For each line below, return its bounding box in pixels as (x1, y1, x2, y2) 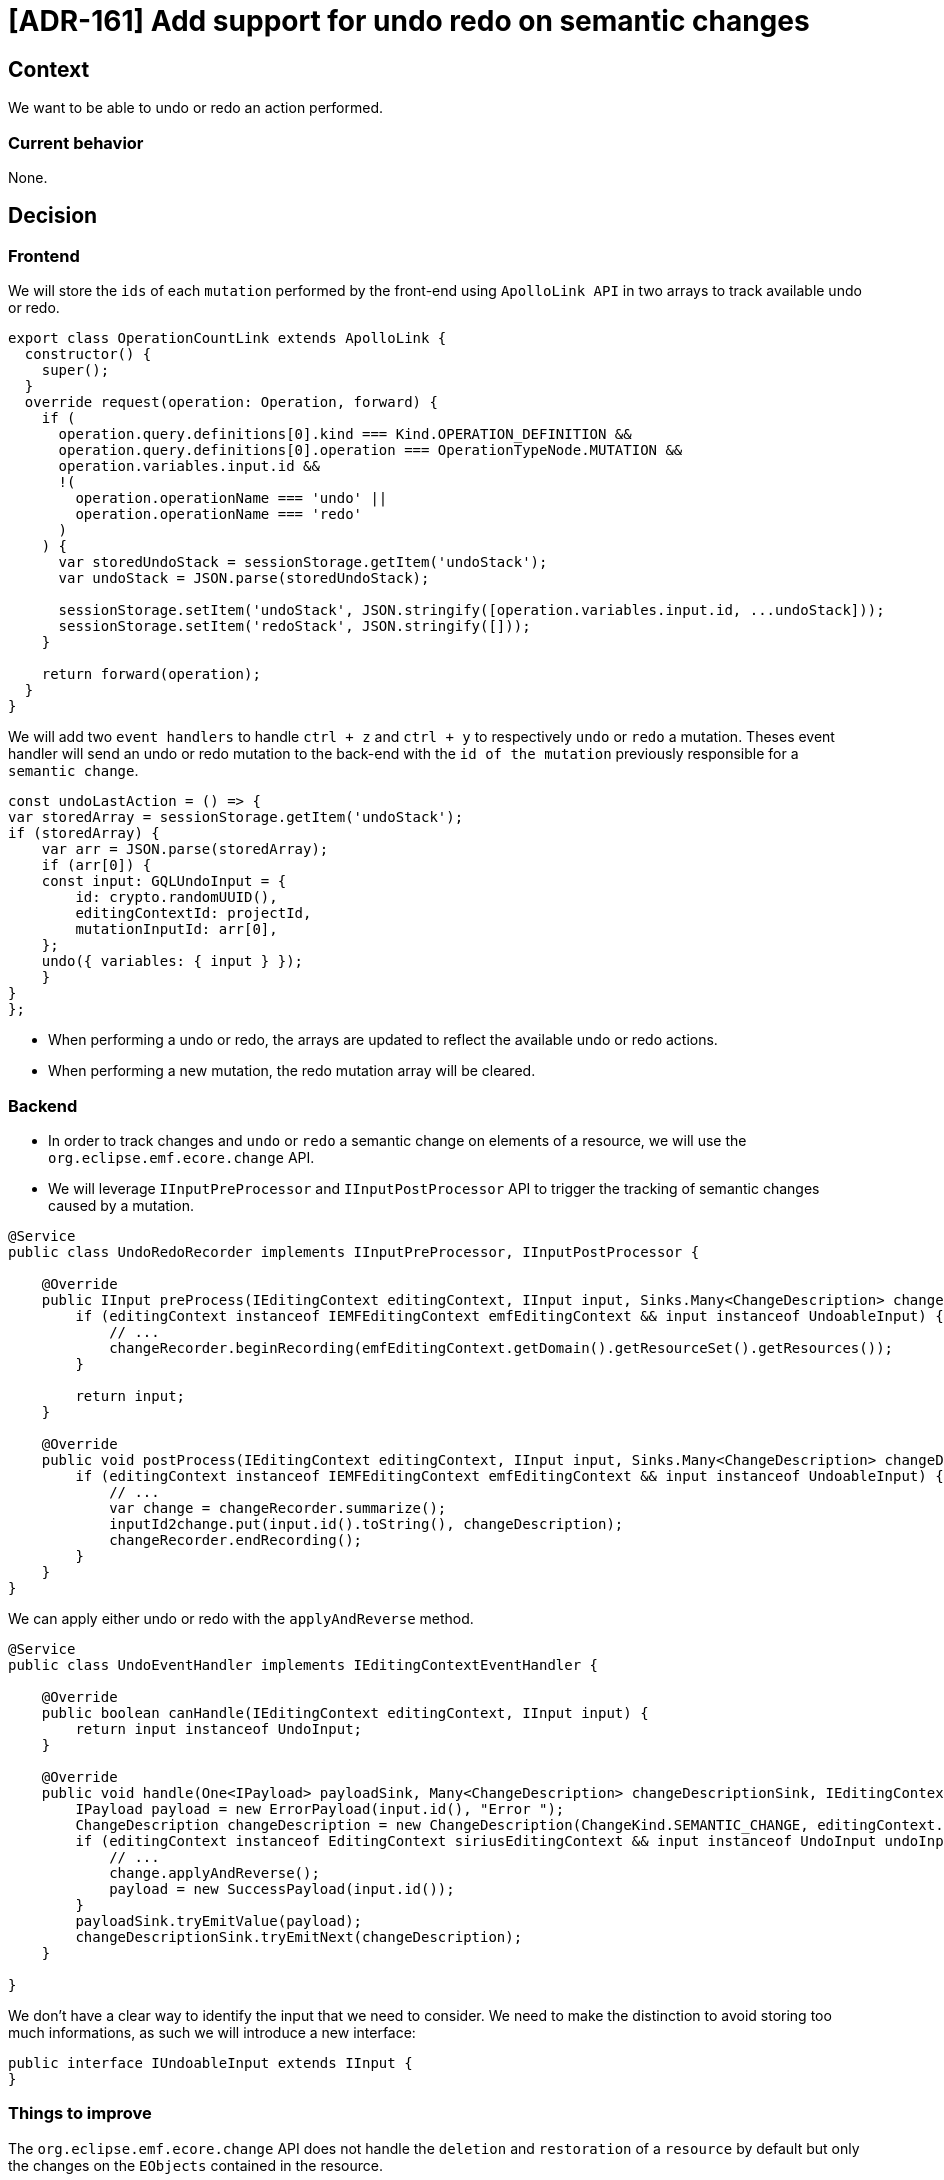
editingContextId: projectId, (75, 905, 312, 922)
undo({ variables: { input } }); (41, 953, 304, 970)
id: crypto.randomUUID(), (75, 889, 278, 906)
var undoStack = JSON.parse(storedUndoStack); (58, 570, 430, 587)
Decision (8, 203, 98, 229)
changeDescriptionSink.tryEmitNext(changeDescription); (75, 1928, 523, 1945)
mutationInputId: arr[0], (75, 921, 278, 938)
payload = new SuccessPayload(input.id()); (109, 1880, 455, 1897)
